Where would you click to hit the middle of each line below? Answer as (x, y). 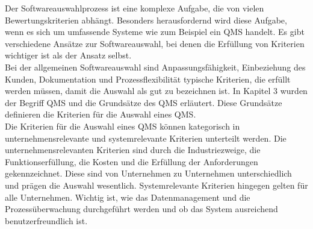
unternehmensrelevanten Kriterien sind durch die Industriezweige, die (133, 150)
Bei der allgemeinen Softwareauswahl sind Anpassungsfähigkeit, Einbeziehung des (155, 67)
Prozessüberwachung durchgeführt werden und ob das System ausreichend (141, 209)
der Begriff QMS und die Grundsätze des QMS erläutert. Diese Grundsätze (144, 102)
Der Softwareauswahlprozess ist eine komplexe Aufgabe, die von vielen (135, 8)
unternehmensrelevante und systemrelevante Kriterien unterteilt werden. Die (146, 138)
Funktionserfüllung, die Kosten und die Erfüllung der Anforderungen (132, 161)
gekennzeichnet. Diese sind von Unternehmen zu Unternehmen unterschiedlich (148, 173)
